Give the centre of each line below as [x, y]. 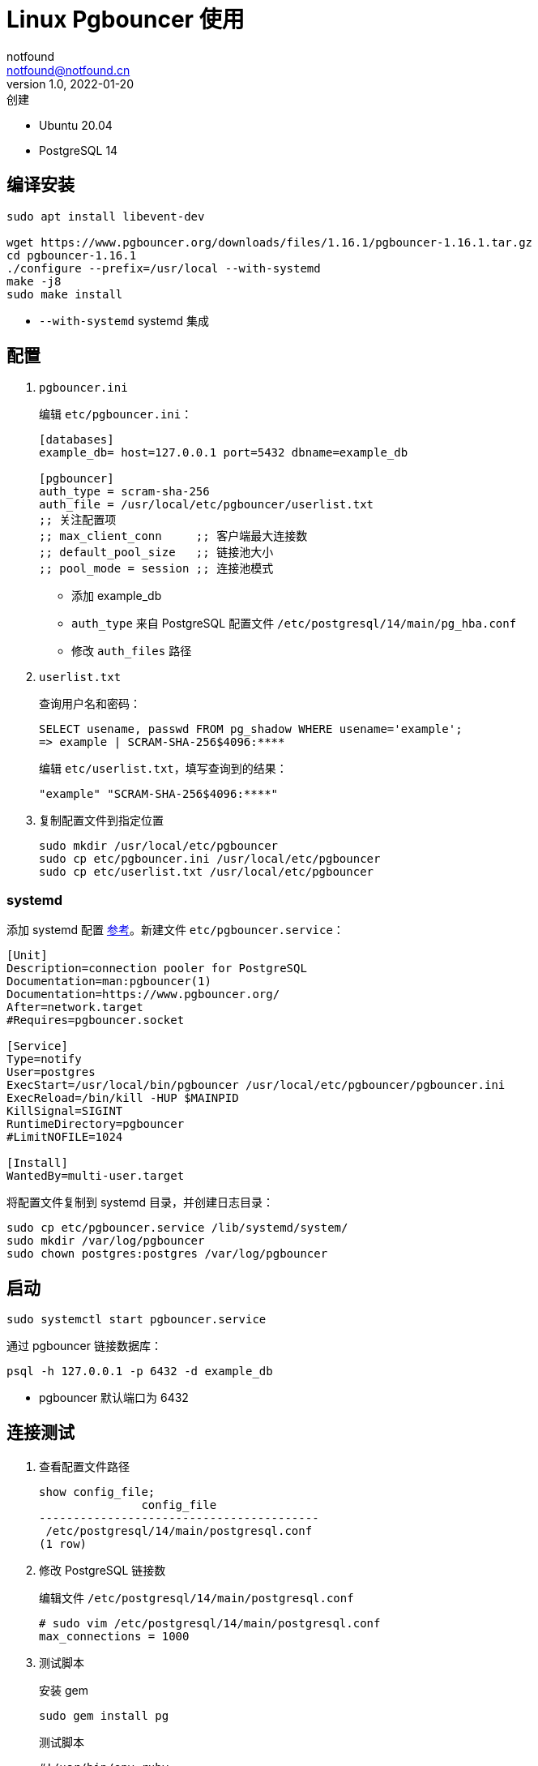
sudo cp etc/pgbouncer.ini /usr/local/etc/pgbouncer [210, 859]
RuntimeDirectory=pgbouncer [96, 1124]
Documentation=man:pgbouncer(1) [109, 982]
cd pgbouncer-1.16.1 [72, 255]
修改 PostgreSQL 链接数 [102, 1570]
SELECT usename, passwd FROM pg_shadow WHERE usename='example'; [251, 729]
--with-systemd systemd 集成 [124, 320]
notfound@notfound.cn [68, 70]
